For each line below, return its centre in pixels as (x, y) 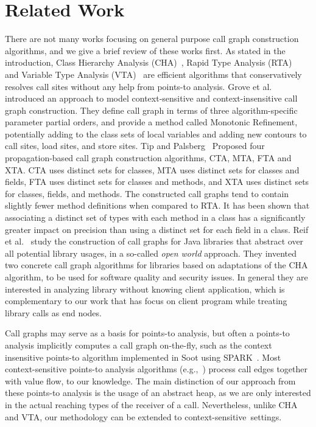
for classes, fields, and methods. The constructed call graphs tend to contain (147, 193)
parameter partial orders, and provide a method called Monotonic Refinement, (151, 122)
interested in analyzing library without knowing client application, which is (145, 289)
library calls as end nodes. (53, 312)
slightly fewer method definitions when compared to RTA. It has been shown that (157, 205)
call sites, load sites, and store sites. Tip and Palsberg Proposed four (135, 146)
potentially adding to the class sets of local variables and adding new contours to (156, 134)
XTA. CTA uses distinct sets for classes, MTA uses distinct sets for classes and (152, 169)
